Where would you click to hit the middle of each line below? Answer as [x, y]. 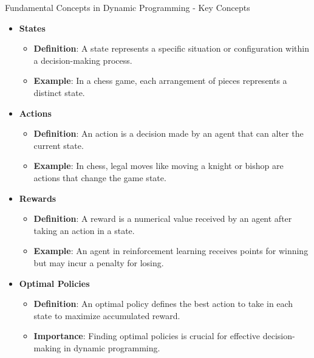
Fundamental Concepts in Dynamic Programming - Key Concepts [128, 7]
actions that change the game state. [100, 177]
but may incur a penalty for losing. [99, 262]
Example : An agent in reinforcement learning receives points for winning [171, 251]
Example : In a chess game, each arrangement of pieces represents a [160, 81]
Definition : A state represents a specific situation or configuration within [172, 48]
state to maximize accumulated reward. [107, 315]
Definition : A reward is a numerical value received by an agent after [163, 219]
